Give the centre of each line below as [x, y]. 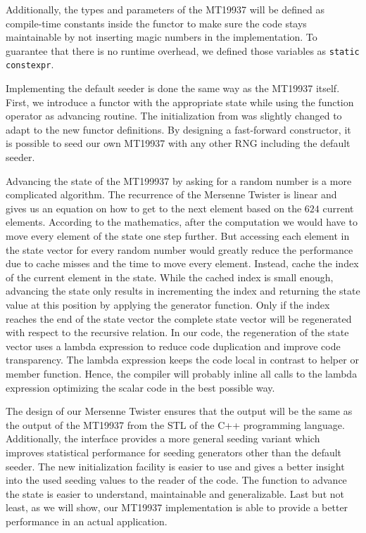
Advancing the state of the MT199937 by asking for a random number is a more [179, 180]
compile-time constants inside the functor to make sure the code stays [156, 23]
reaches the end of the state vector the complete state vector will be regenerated [179, 318]
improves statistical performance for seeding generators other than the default [174, 452]
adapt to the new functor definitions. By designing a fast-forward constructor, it [178, 129]
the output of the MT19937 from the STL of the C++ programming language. [175, 424]
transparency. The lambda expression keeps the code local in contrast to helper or [182, 360]
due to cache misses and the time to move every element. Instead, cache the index [182, 263]
